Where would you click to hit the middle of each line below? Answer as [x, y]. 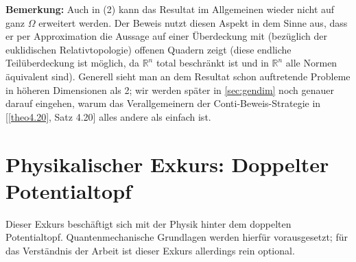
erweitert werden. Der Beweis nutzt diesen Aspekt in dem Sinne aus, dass [193, 22]
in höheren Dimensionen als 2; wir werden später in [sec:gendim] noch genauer [170, 90]
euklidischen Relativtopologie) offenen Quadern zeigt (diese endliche [149, 49]
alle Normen [311, 63]
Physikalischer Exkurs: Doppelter [167, 164]
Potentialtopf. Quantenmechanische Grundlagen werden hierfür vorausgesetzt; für [177, 237]
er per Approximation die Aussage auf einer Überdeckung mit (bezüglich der [167, 36]
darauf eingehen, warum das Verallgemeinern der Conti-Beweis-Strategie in [163, 103]
